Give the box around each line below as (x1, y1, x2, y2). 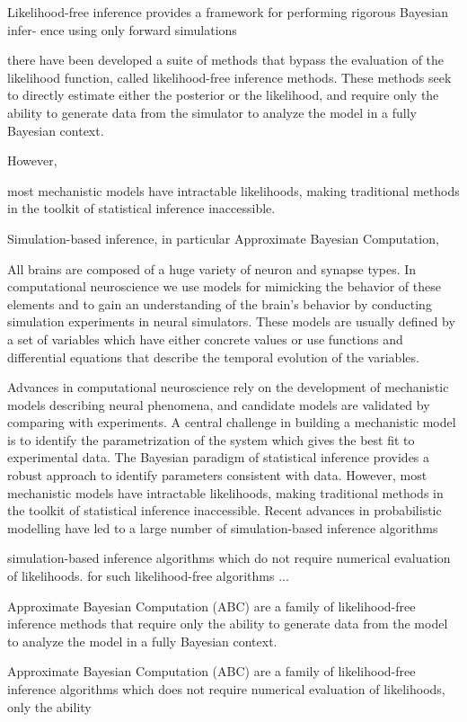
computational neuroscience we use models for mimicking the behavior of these (7, 277, 441, 296)
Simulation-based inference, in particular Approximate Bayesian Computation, (7, 228, 439, 247)
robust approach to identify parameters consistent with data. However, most (7, 466, 427, 485)
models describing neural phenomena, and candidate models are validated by (7, 395, 430, 414)
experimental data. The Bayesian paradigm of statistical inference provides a (7, 448, 430, 467)
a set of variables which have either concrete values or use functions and (7, 329, 403, 348)
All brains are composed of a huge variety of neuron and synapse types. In (7, 259, 417, 278)
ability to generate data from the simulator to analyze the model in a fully (7, 103, 417, 121)
